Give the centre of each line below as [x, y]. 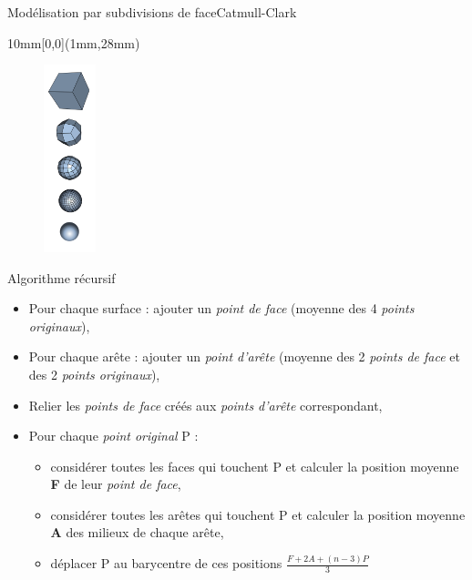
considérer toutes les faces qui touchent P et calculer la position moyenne [255, 466]
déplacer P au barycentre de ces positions [166, 563]
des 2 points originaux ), [94, 374]
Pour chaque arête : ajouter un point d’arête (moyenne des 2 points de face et [244, 356]
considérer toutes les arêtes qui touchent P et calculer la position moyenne [258, 514]
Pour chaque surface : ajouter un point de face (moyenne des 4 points [221, 308]
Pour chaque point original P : [113, 436]
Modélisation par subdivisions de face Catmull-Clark [152, 12]
